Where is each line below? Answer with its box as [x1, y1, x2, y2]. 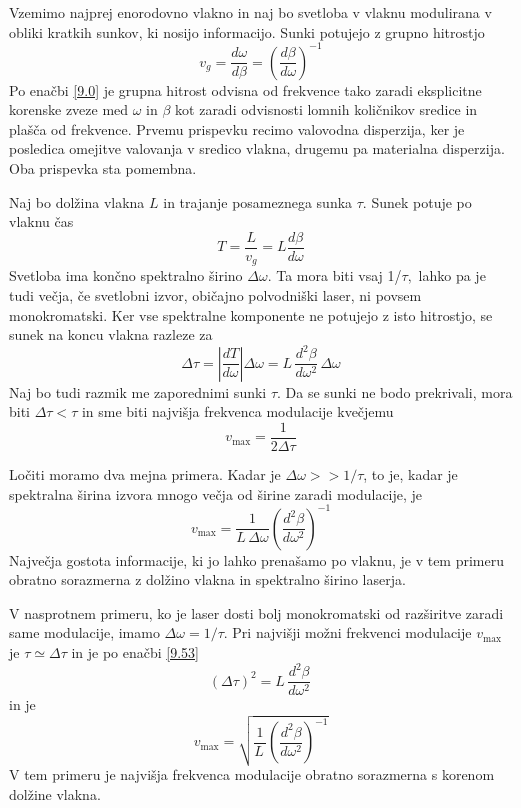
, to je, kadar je [363, 463, 458, 484]
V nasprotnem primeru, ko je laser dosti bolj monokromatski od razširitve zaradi [9, 602, 504, 623]
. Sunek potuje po [362, 191, 472, 212]
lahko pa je [418, 265, 486, 286]
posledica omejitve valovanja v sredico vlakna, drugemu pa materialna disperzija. [9, 138, 505, 159]
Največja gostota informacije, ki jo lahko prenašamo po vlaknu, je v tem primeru [9, 549, 504, 570]
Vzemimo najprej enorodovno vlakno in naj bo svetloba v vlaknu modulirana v [9, 2, 492, 22]
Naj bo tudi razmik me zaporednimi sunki [9, 381, 267, 402]
